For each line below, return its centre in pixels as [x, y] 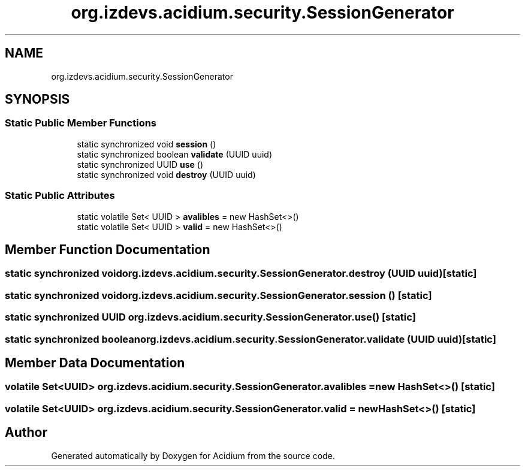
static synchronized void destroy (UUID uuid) [166, 174]
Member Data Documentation [95, 363]
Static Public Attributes [60, 196]
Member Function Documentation [108, 249]
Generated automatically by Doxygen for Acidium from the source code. [193, 455]
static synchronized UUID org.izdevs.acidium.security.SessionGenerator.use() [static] [210, 317]
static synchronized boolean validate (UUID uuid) [174, 154]
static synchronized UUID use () [140, 164]
